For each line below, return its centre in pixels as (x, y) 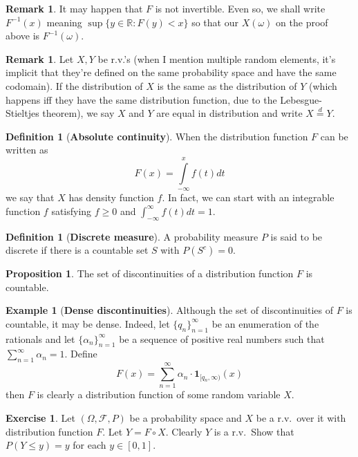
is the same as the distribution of (227, 85)
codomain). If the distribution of (74, 85)
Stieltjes (22, 113)
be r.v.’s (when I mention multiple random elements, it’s (217, 58)
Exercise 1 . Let (40, 418)
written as (27, 150)
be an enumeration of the (265, 323)
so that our (215, 22)
